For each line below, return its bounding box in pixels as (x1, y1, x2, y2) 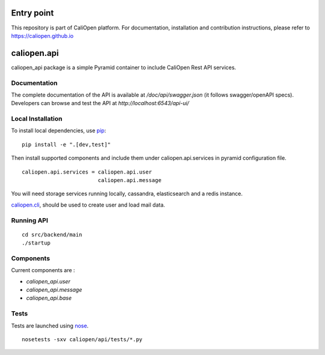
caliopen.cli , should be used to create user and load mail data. (11, 201, 166, 208)
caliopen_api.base (26, 294, 72, 302)
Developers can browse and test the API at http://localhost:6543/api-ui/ (11, 100, 190, 107)
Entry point (11, 8, 54, 18)
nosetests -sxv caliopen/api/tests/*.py (22, 336, 143, 343)
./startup (22, 240, 51, 246)
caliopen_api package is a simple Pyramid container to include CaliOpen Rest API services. (11, 64, 237, 71)
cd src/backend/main (22, 231, 82, 238)
